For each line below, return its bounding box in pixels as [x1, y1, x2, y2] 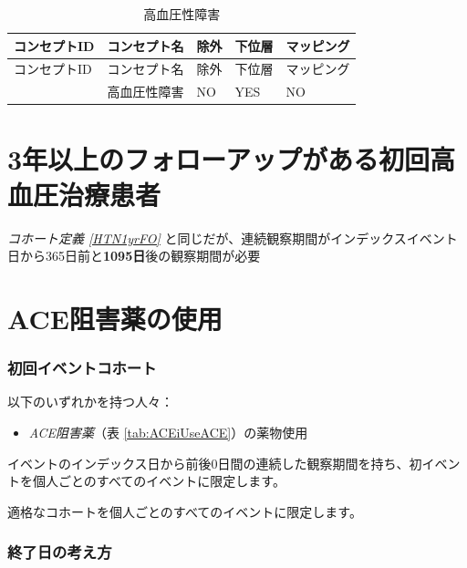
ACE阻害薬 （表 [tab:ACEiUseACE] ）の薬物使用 [28, 423, 308, 442]
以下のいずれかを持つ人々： [7, 392, 173, 411]
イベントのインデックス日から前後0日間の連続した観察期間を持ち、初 [7, 453, 422, 472]
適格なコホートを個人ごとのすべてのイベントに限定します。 [7, 501, 362, 521]
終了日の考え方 [7, 541, 112, 563]
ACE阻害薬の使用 [7, 300, 223, 337]
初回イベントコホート [7, 356, 157, 379]
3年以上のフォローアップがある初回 [7, 139, 430, 177]
